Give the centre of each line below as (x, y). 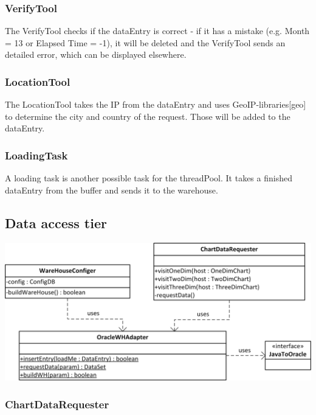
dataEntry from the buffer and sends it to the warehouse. (112, 190)
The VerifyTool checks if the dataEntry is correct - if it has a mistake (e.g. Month (157, 31)
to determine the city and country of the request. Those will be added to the (148, 116)
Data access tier (56, 222)
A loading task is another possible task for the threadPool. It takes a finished (149, 178)
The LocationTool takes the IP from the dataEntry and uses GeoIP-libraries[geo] (156, 104)
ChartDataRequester (57, 404)
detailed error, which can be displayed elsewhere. (96, 54)
